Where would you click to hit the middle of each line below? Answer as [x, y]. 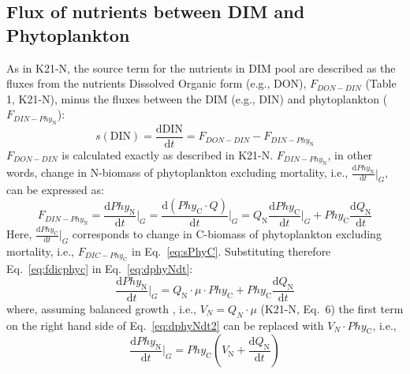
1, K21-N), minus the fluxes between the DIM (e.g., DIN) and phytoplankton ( [197, 98]
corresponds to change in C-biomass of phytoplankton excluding [227, 234]
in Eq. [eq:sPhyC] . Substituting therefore [231, 251]
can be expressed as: [55, 190]
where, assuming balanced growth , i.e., [101, 308]
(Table [381, 83]
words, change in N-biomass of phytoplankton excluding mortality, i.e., [177, 172]
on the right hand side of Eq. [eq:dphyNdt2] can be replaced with [165, 325]
